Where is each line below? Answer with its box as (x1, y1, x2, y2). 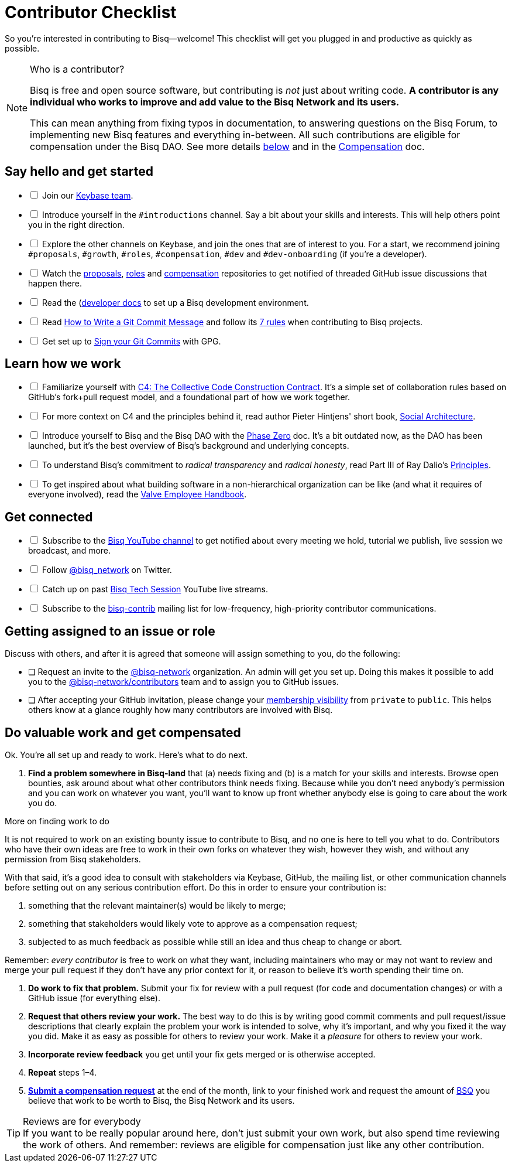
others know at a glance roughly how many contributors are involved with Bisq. (28, 705, 333, 715)
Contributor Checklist (5, 2, 177, 22)
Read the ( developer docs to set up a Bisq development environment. (42, 297, 309, 308)
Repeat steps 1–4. (28, 1067, 97, 1077)
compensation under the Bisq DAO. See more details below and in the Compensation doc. (30, 140, 425, 152)
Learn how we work (5, 356, 121, 371)
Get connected (5, 509, 93, 524)
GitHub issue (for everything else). (28, 992, 160, 1003)
